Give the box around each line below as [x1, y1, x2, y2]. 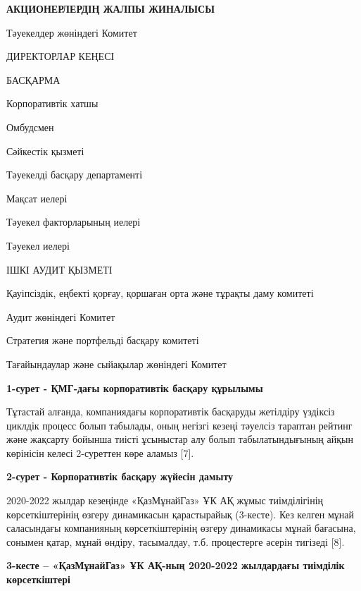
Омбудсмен [6, 119, 54, 134]
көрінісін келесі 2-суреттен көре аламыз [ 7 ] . [6, 445, 194, 460]
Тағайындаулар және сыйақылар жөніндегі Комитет [6, 356, 227, 371]
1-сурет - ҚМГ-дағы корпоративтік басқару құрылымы [6, 380, 263, 395]
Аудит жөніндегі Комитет [6, 309, 115, 324]
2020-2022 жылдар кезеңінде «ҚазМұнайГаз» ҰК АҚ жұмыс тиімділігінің [6, 493, 324, 508]
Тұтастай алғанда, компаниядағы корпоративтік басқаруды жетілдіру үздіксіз [6, 404, 335, 419]
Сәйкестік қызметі [6, 143, 84, 158]
